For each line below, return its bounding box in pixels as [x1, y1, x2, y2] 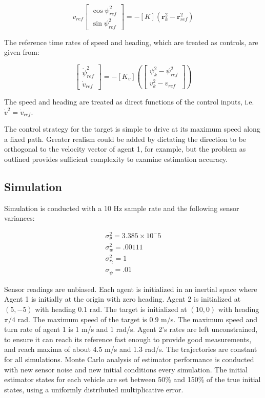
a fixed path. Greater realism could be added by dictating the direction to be [4, 133, 247, 144]
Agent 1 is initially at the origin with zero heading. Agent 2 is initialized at [4, 294, 241, 304]
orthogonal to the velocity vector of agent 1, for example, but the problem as [4, 143, 246, 154]
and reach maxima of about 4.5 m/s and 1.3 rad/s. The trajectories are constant [4, 344, 257, 354]
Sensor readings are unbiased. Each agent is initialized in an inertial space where [4, 283, 257, 294]
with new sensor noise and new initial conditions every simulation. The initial [4, 364, 248, 374]
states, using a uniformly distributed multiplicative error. [4, 384, 184, 394]
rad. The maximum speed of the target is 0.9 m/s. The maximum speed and [17, 313, 258, 324]
